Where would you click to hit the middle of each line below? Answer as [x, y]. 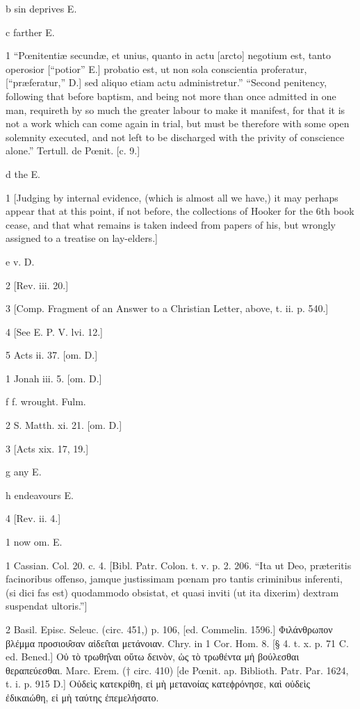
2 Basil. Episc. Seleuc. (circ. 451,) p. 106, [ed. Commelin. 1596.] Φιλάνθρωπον [169, 629]
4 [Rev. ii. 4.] [33, 518]
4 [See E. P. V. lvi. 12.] [55, 331]
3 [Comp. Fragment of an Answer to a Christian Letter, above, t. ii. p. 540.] [167, 308]
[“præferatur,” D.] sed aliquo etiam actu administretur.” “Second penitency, [166, 82]
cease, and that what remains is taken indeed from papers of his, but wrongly [171, 224]
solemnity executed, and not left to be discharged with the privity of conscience [175, 137]
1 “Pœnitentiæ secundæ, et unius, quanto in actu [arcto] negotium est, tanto [168, 55]
